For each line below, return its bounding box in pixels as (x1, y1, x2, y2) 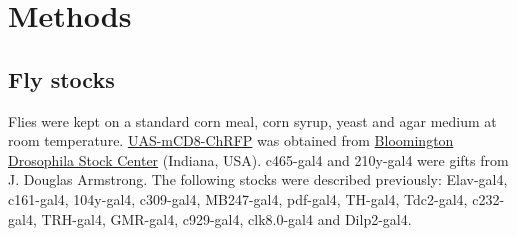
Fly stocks (8, 63, 115, 94)
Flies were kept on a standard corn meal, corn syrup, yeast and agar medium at (8, 110, 497, 131)
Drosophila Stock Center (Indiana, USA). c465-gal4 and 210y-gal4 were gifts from (8, 149, 509, 170)
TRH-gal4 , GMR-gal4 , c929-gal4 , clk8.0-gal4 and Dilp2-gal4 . (41, 208, 412, 229)
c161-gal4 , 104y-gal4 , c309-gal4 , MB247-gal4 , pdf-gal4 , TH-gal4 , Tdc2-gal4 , (8, 188, 468, 209)
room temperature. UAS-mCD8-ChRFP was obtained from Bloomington (8, 130, 454, 151)
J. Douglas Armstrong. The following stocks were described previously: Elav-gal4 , (8, 169, 508, 190)
